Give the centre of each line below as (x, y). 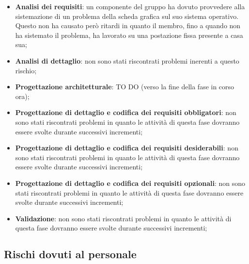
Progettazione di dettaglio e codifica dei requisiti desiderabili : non (127, 148)
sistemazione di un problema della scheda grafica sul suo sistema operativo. (127, 16)
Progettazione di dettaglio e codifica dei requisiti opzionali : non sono (130, 183)
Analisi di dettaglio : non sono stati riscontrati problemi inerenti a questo (127, 60)
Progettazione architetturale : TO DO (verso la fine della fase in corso (125, 87)
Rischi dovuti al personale (70, 254)
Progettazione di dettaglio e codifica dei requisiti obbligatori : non (126, 112)
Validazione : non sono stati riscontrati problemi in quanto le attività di (123, 218)
